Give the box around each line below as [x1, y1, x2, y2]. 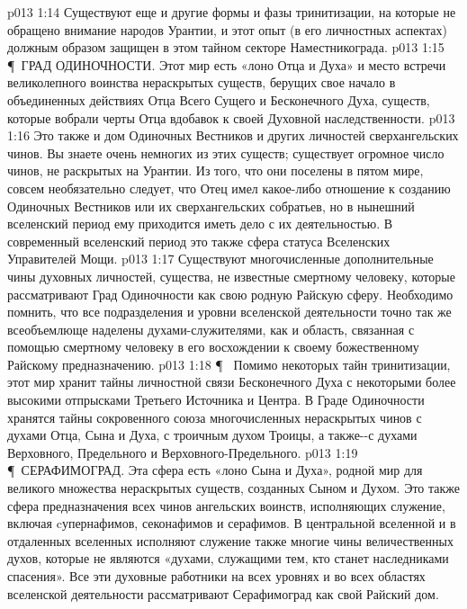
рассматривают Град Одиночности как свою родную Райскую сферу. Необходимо [7, 284, 454, 303]
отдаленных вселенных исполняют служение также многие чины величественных [7, 531, 454, 550]
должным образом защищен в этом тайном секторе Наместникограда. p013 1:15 [7, 38, 445, 57]
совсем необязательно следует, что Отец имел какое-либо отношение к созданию [7, 178, 451, 197]
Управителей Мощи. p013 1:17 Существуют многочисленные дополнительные [7, 249, 434, 268]
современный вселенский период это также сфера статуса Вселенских [7, 231, 391, 250]
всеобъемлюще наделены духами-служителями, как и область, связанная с [7, 319, 415, 338]
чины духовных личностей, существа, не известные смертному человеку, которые [7, 266, 455, 285]
